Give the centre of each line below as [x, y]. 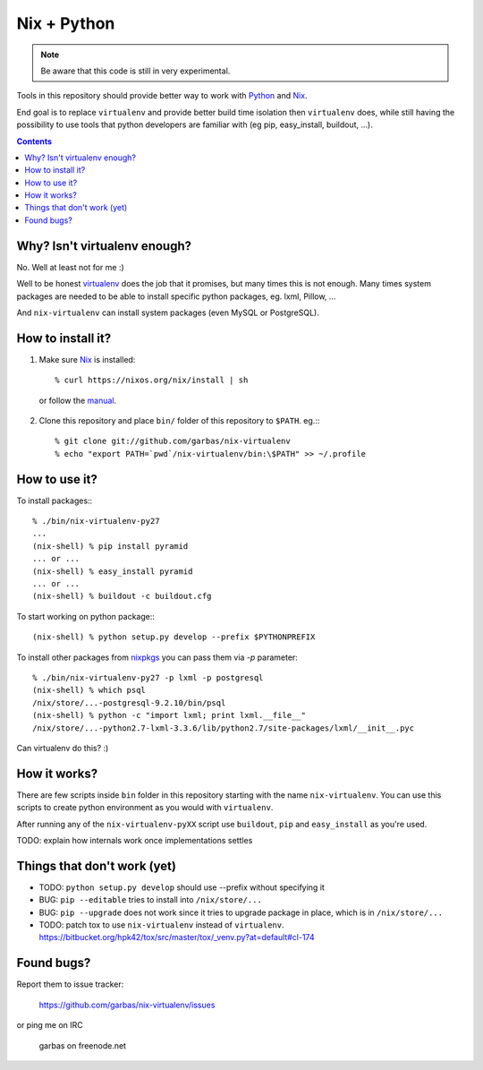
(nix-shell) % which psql [89, 690]
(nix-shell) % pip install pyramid [110, 546]
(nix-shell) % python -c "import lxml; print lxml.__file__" [169, 715]
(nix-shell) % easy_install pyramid [113, 571]
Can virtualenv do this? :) [63, 748]
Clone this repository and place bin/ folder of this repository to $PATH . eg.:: [179, 420]
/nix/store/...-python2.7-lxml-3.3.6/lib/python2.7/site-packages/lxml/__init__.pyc [224, 728]
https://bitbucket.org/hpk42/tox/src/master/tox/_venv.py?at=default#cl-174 [177, 937]
